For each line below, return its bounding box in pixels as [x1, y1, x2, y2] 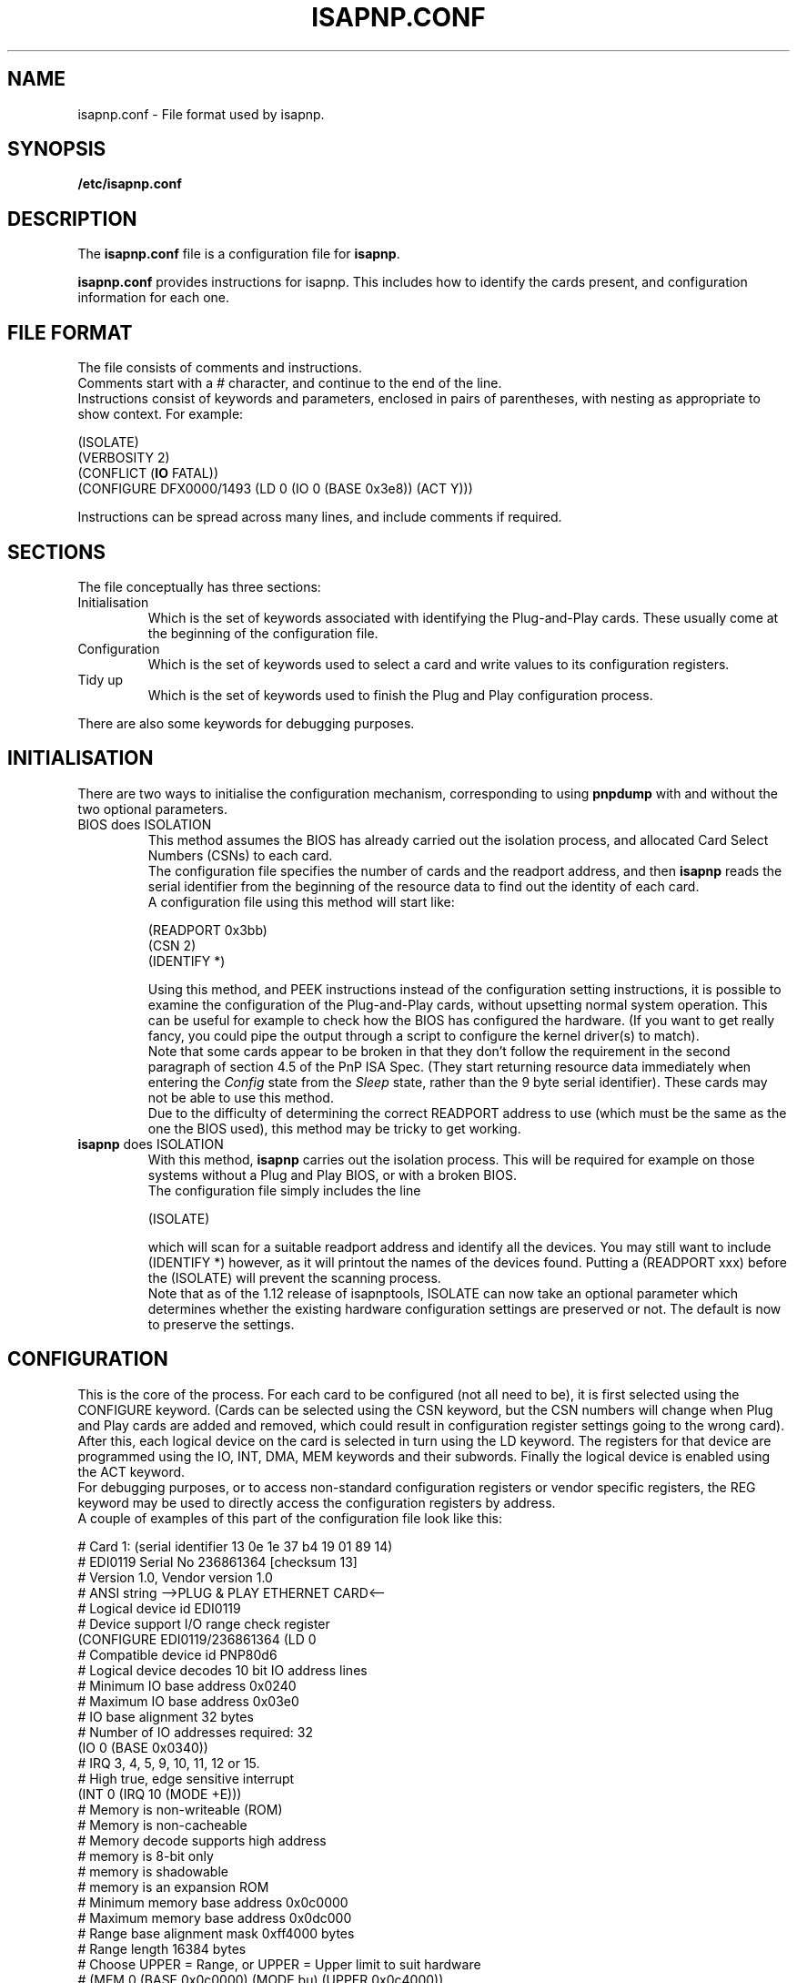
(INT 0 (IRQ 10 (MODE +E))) [77, 1785, 242, 1802]
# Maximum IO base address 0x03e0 [77, 1693, 299, 1709]
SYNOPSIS [7, 137, 106, 161]
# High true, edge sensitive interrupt [77, 1770, 295, 1786]
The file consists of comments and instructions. [77, 360, 362, 376]
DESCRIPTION [7, 207, 137, 230]
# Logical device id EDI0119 [77, 1600, 241, 1616]
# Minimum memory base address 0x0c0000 [77, 1894, 348, 1910]
